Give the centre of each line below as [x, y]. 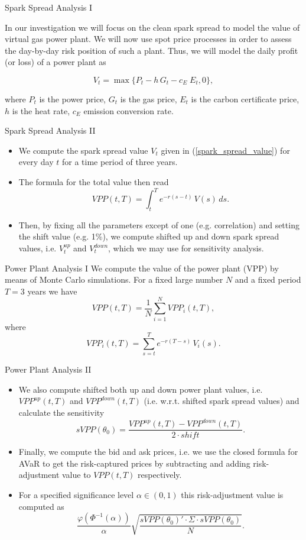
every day [36, 162]
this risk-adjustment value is [232, 494]
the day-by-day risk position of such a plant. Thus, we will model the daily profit [152, 50]
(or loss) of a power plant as [56, 62]
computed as [41, 506]
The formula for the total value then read [94, 181]
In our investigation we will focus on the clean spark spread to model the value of [152, 27]
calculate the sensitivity [61, 413]
